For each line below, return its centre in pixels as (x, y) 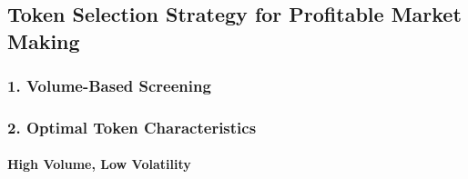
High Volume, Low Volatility (99, 164)
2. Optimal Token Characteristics (132, 127)
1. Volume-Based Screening (109, 86)
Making (44, 40)
